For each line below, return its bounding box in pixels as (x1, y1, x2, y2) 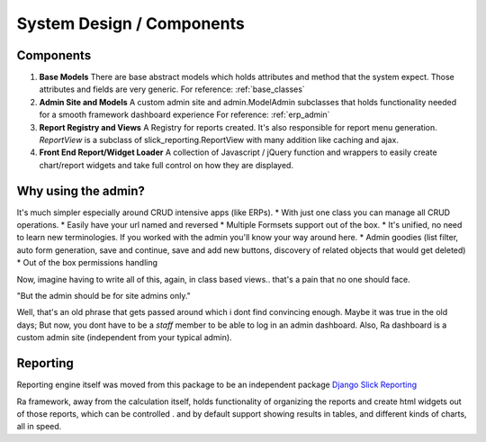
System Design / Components (16, 14, 245, 33)
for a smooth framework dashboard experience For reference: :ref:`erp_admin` (39, 109, 330, 121)
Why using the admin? (16, 183, 146, 198)
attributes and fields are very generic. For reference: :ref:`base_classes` (39, 84, 305, 95)
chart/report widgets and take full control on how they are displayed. (39, 159, 294, 170)
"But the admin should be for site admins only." (16, 291, 191, 302)
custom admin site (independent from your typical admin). (16, 332, 233, 343)
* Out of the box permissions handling (16, 257, 157, 268)
